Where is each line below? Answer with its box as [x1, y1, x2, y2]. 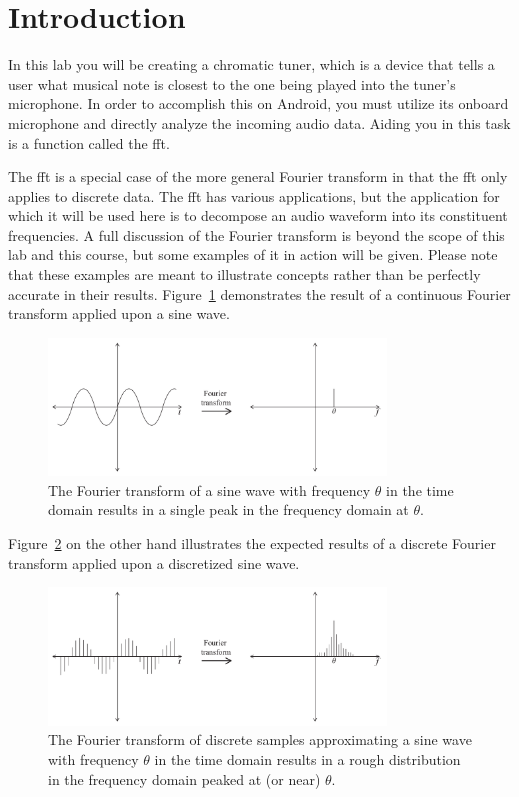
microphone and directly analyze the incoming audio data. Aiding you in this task [8, 112, 511, 133]
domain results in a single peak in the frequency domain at [48, 499, 409, 520]
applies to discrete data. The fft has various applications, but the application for [8, 185, 500, 206]
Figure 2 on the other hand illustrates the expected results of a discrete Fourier [8, 533, 496, 554]
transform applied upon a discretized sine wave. [8, 552, 300, 573]
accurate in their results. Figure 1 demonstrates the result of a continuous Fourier [8, 283, 511, 304]
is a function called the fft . [8, 132, 170, 153]
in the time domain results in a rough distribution [154, 748, 461, 769]
